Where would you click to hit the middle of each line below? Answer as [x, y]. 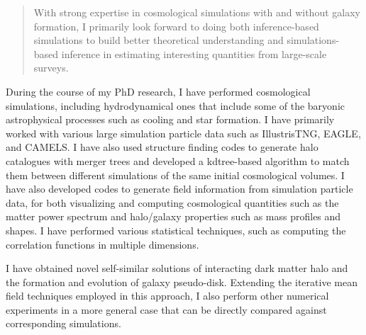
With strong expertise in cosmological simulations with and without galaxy [197, 12]
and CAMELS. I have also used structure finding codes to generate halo [162, 147]
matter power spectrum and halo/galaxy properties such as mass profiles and [173, 216]
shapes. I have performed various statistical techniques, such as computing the [176, 230]
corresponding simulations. [63, 323]
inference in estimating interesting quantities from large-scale [194, 53]
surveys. [51, 68]
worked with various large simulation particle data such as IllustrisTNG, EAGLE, [183, 133]
